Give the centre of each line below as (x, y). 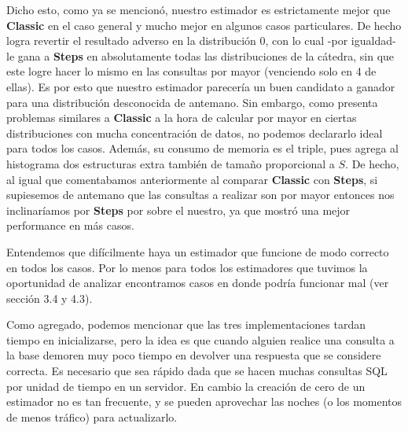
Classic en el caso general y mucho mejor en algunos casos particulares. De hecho (204, 25)
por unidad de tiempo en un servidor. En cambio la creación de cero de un (186, 386)
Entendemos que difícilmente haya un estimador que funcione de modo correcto (198, 251)
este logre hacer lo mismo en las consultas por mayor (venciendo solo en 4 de (191, 71)
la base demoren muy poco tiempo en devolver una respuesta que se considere (194, 355)
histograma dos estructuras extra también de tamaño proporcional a (171, 163)
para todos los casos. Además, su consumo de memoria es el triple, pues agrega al (202, 148)
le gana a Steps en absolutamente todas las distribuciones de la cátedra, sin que (200, 55)
